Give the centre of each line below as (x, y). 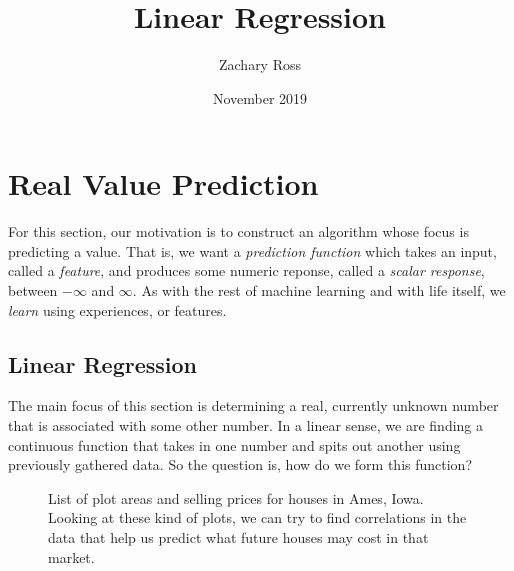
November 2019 (260, 97)
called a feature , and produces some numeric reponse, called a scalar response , (246, 270)
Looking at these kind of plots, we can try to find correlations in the (257, 517)
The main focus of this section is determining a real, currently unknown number (253, 405)
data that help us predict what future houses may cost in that (238, 536)
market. (71, 556)
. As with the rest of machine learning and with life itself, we (319, 290)
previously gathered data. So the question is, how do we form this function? (240, 464)
